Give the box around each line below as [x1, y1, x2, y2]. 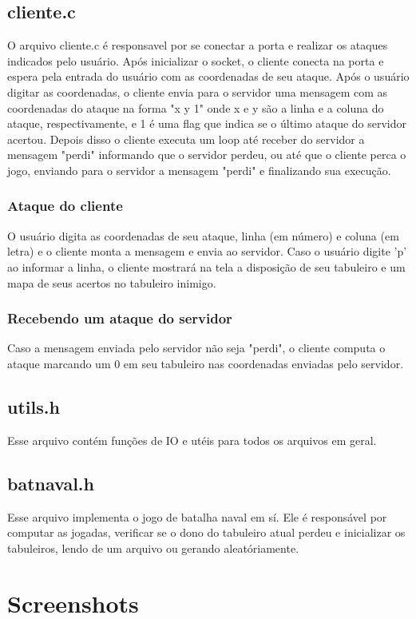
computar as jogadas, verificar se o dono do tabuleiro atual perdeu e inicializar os [7, 524, 406, 541]
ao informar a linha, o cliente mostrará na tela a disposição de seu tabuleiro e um [7, 258, 406, 275]
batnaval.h [7, 470, 94, 495]
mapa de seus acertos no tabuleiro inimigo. [7, 274, 216, 291]
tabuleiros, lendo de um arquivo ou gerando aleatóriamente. [7, 539, 299, 556]
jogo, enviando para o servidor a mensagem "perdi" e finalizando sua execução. [7, 161, 391, 178]
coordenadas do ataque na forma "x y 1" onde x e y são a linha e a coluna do [7, 99, 384, 116]
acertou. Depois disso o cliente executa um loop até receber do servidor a [7, 130, 365, 147]
